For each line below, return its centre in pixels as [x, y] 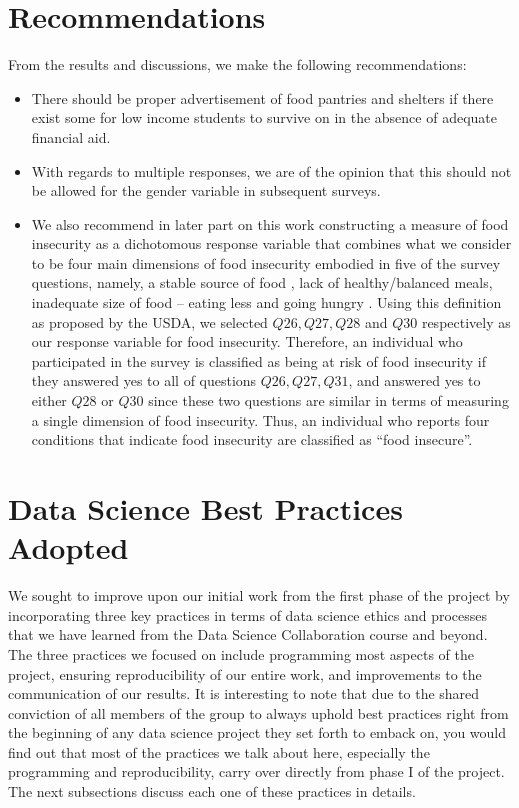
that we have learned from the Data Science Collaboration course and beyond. [248, 634]
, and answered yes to [414, 380]
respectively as [466, 321]
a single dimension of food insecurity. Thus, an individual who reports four [260, 419]
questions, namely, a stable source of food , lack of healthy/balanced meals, [262, 282]
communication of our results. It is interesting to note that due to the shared [244, 693]
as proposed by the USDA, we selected [149, 321]
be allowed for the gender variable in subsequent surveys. [206, 190]
